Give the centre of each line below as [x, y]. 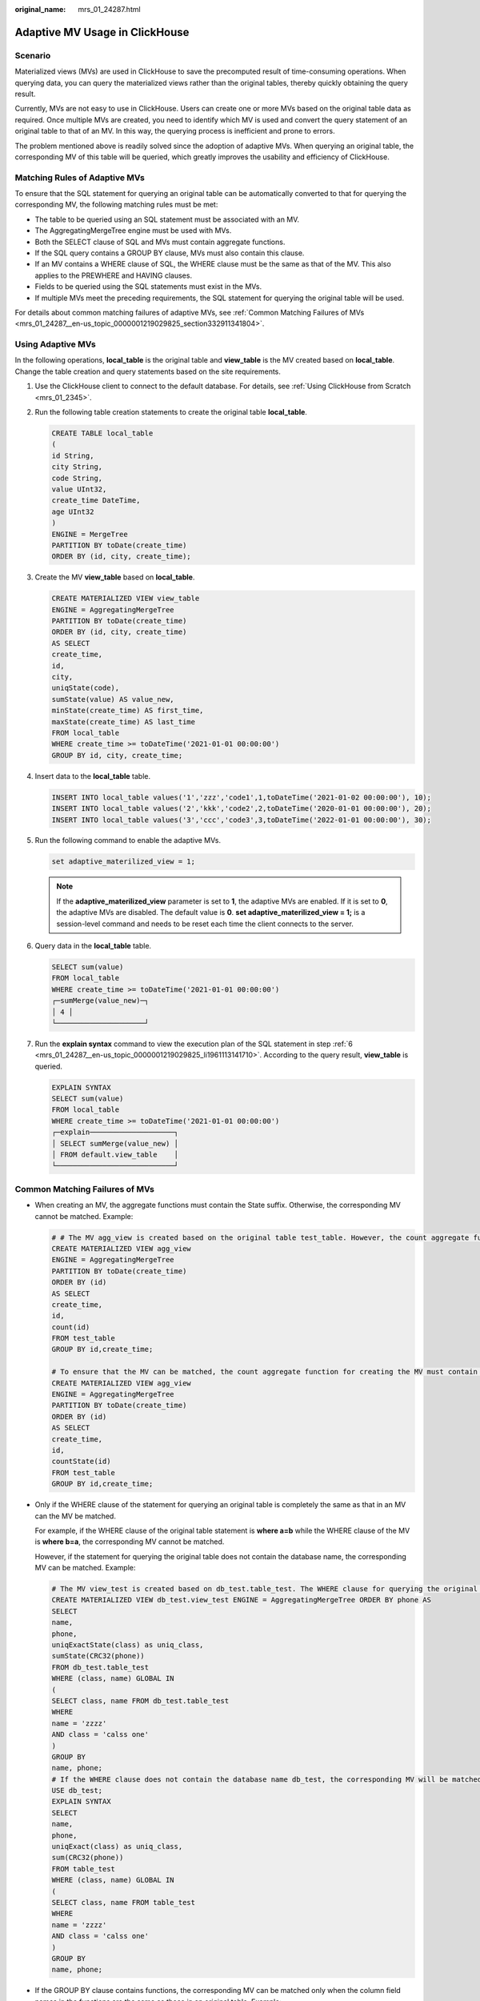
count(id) [71, 1327]
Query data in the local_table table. [93, 946]
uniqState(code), [86, 688]
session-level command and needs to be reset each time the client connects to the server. [205, 924]
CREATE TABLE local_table [102, 433]
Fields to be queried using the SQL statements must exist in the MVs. [148, 287]
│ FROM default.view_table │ [115, 1155]
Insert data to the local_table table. [93, 776]
